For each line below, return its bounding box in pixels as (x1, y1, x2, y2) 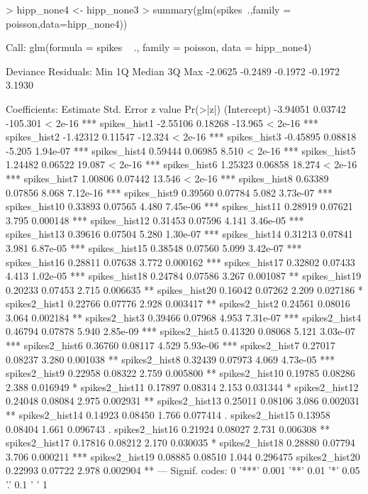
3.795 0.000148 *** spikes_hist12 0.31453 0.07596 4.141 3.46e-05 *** (6, 212, 304, 227)
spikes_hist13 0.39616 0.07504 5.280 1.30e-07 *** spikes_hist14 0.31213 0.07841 (6, 226, 353, 241)
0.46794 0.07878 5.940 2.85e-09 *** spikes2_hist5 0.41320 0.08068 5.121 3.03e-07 (6, 324, 355, 339)
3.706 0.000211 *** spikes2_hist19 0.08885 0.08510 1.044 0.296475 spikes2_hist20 (6, 449, 360, 463)
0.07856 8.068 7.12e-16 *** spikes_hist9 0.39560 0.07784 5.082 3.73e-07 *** (6, 185, 333, 199)
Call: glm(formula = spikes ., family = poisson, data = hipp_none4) (6, 40, 312, 55)
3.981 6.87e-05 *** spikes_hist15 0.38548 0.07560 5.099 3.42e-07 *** (6, 240, 302, 255)
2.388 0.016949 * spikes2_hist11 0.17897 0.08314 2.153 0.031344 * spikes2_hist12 (6, 379, 359, 394)
